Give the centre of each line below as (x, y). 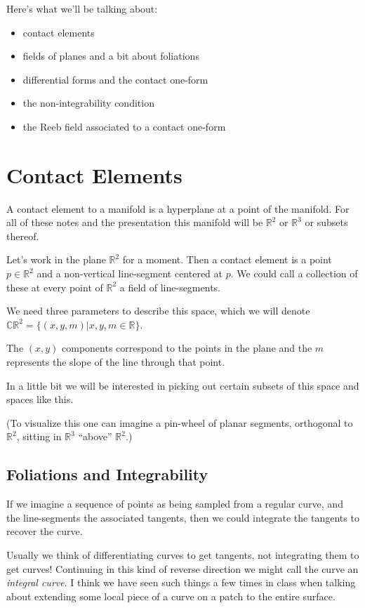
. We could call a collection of (294, 273)
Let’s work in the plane (56, 259)
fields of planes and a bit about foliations (111, 56)
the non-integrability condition (88, 103)
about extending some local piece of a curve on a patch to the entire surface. (171, 596)
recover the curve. (45, 531)
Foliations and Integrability (107, 474)
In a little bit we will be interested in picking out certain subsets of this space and (183, 385)
